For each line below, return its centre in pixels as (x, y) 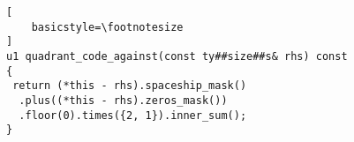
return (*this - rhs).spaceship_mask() (130, 86)
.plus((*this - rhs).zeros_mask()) (123, 100)
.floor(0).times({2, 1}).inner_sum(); (133, 115)
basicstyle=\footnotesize (107, 27)
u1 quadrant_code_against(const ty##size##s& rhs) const (177, 56)
